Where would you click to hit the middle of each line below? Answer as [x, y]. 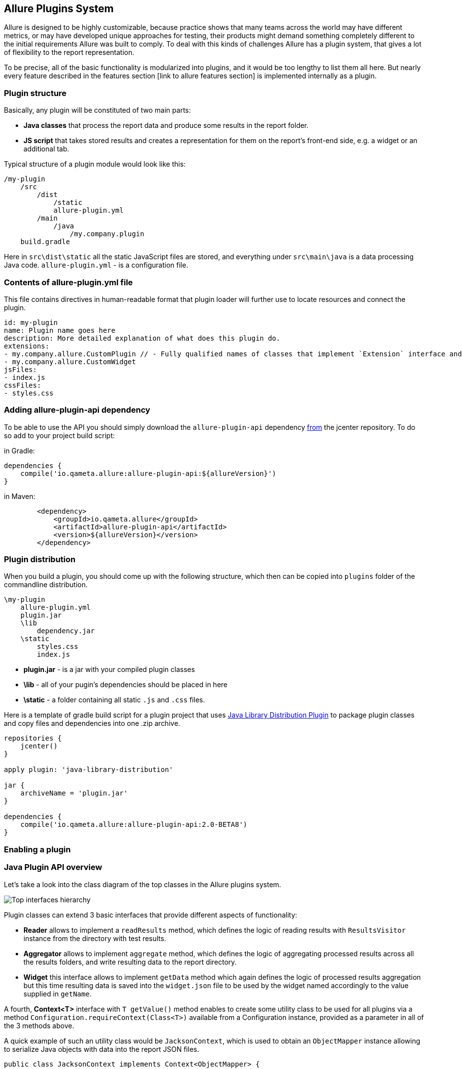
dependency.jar [66, 631]
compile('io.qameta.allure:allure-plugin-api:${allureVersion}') [148, 473]
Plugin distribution [40, 559]
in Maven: [20, 496]
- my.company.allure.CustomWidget [70, 361]
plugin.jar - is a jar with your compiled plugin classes [109, 670]
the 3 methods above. [39, 1025]
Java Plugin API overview [53, 867]
